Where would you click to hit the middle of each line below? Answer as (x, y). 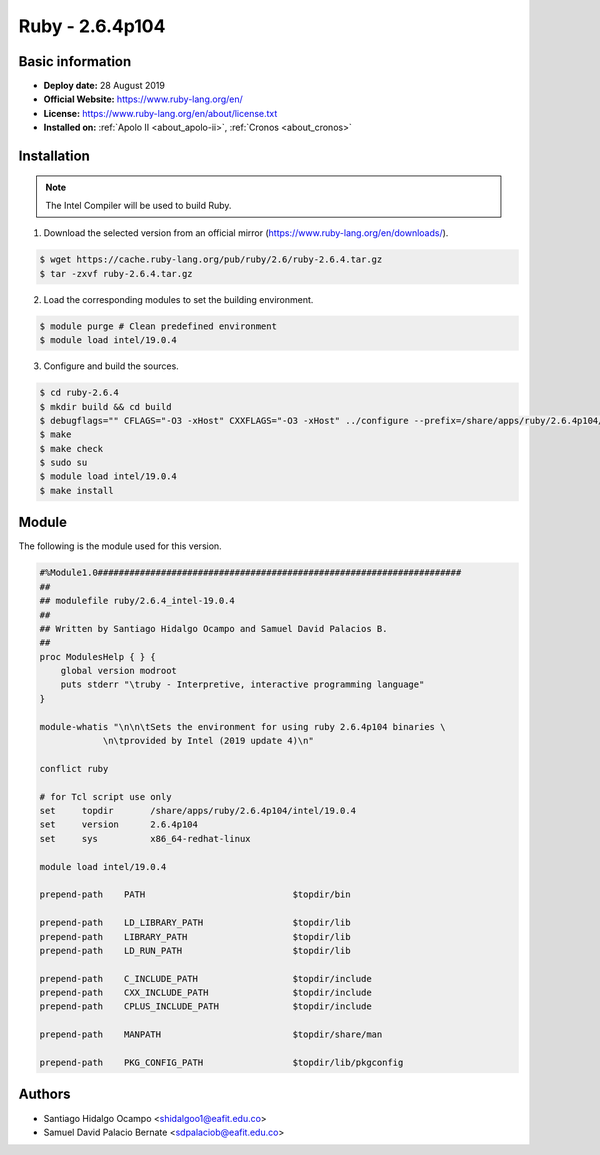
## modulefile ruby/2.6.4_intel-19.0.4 (137, 601)
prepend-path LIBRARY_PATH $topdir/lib (195, 936)
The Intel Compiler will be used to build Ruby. (138, 206)
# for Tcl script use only (105, 796)
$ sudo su (63, 463)
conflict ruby (74, 768)
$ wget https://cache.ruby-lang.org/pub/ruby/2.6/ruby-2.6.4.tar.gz (211, 259)
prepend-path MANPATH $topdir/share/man (211, 1034)
